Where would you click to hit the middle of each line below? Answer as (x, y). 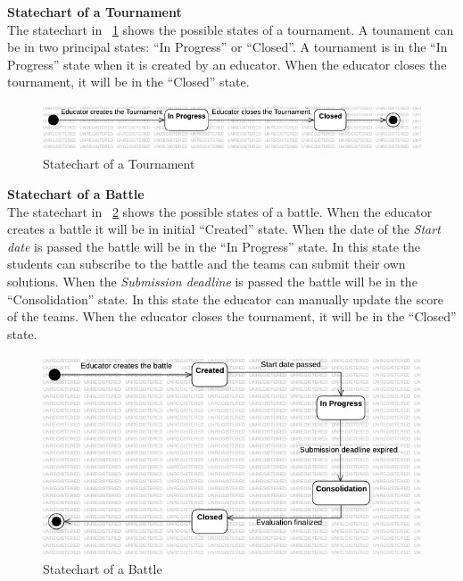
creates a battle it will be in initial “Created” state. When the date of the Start (224, 229)
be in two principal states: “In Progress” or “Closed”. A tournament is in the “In (227, 47)
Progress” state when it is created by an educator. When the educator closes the (227, 64)
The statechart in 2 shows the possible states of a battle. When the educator (220, 211)
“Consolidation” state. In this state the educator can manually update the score (225, 299)
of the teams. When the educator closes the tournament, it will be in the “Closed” (232, 316)
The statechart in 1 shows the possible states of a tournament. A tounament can (231, 29)
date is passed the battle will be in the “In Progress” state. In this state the (214, 246)
